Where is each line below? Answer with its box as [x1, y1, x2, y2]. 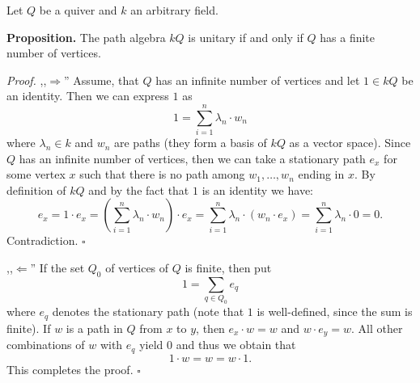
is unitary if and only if [188, 28, 303, 45]
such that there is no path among [79, 166, 245, 183]
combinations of [6, 336, 85, 353]
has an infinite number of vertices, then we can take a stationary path [19, 149, 366, 166]
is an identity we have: [202, 181, 313, 198]
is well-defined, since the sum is [257, 303, 413, 320]
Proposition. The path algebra [6, 28, 166, 45]
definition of [6, 181, 66, 198]
